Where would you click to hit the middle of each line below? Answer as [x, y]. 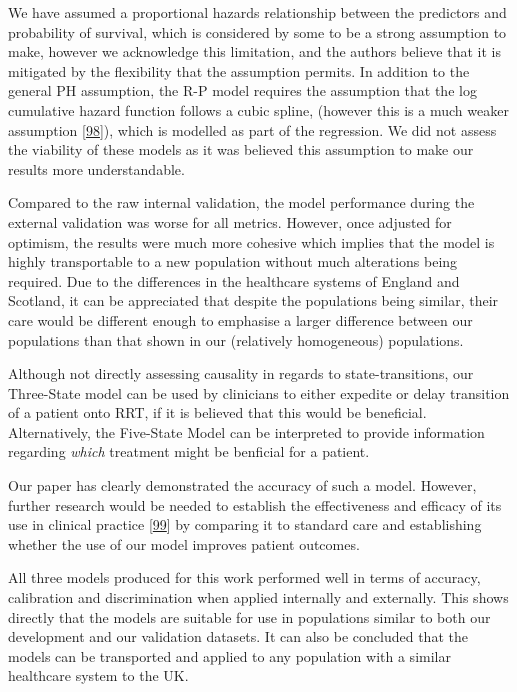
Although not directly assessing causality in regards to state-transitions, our [241, 373]
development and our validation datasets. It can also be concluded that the [238, 636]
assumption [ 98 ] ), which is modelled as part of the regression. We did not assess [252, 129]
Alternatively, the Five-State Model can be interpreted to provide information [246, 431]
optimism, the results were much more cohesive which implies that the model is [251, 241]
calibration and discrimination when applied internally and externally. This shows [258, 597]
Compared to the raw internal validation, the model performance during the [241, 202]
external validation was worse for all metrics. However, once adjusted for [230, 221]
